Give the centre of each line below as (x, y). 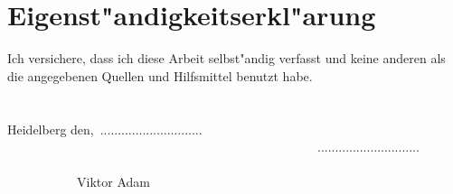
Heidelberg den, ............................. (105, 129)
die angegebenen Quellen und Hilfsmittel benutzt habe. (160, 75)
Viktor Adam (113, 182)
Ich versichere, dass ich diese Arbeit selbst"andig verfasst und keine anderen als (226, 58)
